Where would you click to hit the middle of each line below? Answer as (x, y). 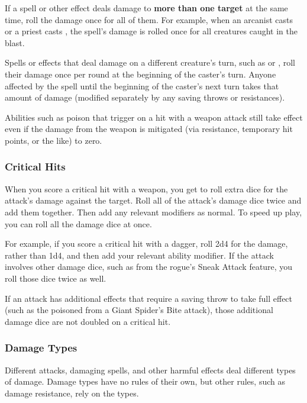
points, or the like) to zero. (54, 140)
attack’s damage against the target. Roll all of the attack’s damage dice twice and (153, 200)
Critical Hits (35, 167)
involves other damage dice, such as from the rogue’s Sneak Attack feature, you (149, 267)
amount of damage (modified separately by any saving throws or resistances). (145, 97)
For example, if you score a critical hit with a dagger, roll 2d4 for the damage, (146, 244)
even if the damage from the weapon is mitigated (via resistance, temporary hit (149, 129)
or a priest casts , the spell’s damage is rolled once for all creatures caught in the (151, 31)
